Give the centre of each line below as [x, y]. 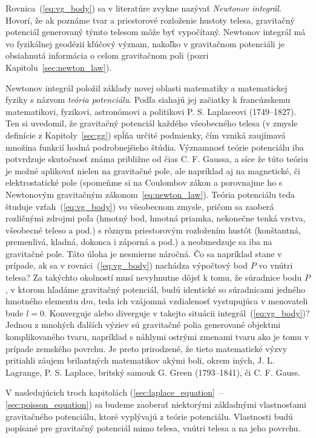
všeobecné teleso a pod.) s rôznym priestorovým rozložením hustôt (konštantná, [153, 230]
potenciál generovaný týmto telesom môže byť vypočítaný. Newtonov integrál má [156, 32]
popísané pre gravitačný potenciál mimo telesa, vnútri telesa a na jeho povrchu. [153, 428]
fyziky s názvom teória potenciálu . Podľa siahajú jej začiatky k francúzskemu [148, 100]
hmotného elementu [42, 301]
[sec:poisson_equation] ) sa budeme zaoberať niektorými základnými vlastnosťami [156, 404]
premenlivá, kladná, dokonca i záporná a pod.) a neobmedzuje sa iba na [139, 242]
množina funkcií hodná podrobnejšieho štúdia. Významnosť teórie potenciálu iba [155, 147]
